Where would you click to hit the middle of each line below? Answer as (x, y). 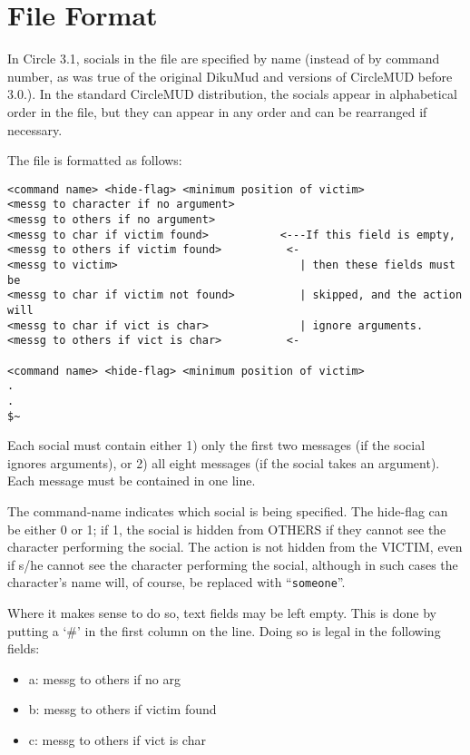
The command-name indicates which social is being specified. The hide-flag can (228, 510)
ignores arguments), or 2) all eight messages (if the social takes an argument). (224, 462)
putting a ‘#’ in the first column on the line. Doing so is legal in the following (224, 630)
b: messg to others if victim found (122, 709)
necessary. (35, 129)
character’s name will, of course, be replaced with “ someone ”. (176, 582)
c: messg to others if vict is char (117, 739)
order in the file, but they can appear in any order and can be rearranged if (217, 111)
